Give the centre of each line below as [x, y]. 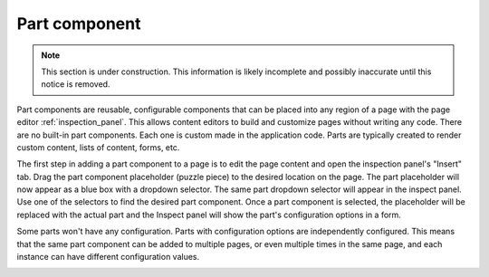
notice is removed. [76, 84]
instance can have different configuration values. [108, 257]
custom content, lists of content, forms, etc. [98, 147]
